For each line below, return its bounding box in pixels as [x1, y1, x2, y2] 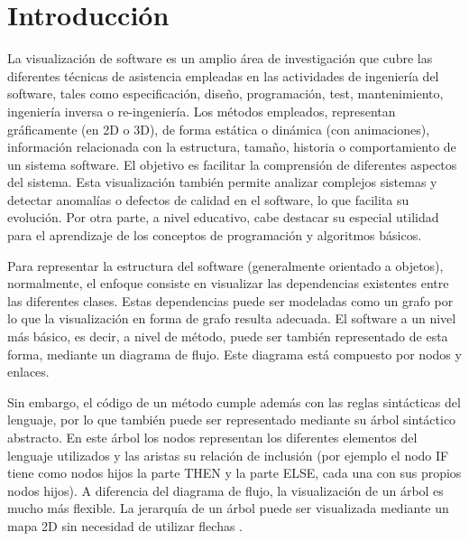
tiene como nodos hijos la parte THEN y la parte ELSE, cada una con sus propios [7, 463, 462, 482]
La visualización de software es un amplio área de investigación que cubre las [7, 49, 433, 68]
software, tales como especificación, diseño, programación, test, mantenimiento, [7, 84, 444, 103]
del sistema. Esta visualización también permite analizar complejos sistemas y [7, 173, 437, 191]
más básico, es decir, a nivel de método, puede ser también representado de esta [7, 327, 448, 346]
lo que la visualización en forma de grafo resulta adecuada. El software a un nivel [7, 309, 456, 328]
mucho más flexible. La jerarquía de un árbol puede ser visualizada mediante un [7, 499, 449, 518]
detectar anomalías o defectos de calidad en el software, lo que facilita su [7, 190, 409, 209]
